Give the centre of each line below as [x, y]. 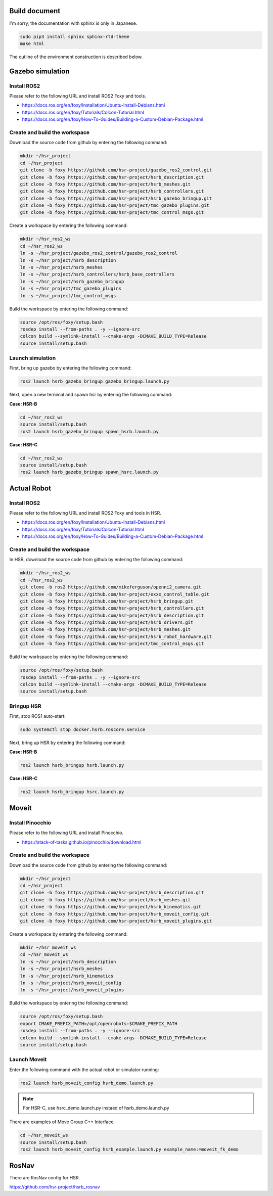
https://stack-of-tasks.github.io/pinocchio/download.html [82, 842]
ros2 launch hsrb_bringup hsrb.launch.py [72, 765]
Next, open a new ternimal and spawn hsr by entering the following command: [91, 395]
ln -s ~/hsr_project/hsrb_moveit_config [71, 983]
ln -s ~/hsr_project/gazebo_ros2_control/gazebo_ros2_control [99, 253]
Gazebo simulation [40, 71]
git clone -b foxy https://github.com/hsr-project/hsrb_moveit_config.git [115, 914]
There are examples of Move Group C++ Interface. [62, 1122]
